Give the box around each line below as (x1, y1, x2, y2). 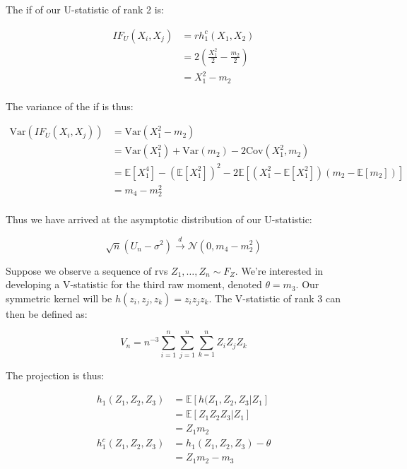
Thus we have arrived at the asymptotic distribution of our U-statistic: (6, 212, 312, 227)
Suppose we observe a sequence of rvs (6, 263, 168, 278)
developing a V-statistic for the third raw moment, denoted (6, 277, 262, 292)
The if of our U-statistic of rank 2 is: (6, 2, 164, 16)
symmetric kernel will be (6, 290, 112, 305)
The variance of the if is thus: (6, 98, 134, 113)
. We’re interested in (235, 263, 324, 278)
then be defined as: (6, 306, 88, 321)
